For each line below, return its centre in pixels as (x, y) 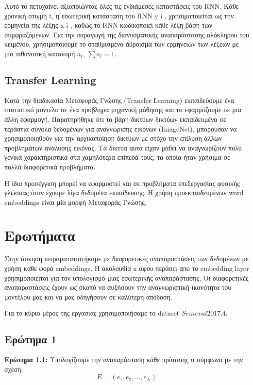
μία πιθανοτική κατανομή (40, 53)
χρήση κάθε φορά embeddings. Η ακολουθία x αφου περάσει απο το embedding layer (127, 268)
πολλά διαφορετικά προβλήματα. (50, 166)
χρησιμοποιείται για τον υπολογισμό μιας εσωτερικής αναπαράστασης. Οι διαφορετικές (126, 277)
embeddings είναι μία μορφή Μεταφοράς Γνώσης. (76, 202)
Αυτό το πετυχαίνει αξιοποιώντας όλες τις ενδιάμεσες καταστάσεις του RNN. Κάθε (122, 6)
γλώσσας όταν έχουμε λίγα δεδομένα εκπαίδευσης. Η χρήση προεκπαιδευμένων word (124, 192)
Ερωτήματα (40, 235)
